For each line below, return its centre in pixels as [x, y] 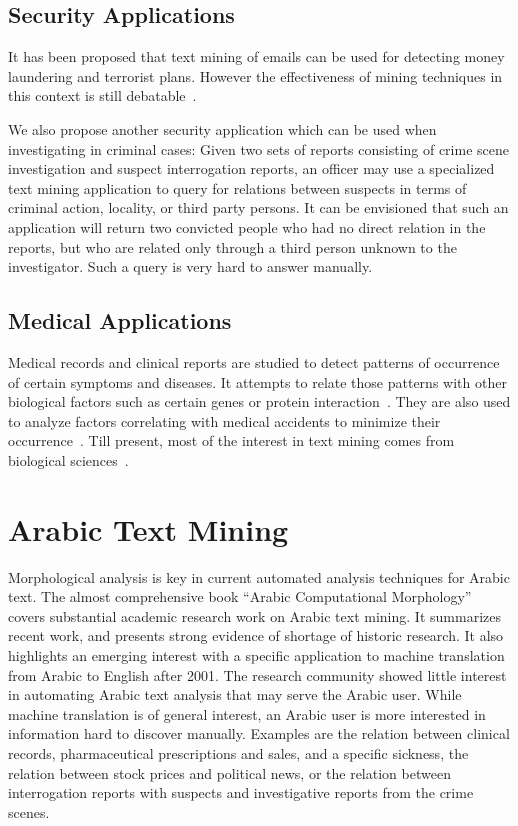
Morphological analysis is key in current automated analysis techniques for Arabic [259, 576]
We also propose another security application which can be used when [222, 128]
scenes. [29, 811]
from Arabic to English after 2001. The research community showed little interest [257, 674]
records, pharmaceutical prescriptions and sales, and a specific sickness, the [238, 752]
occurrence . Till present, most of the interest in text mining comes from [231, 440]
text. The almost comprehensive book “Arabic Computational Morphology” [240, 596]
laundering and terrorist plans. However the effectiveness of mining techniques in [255, 75]
